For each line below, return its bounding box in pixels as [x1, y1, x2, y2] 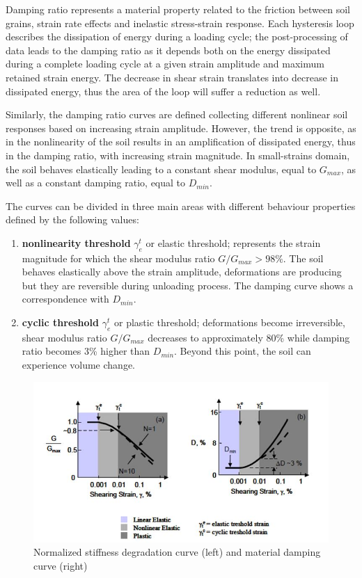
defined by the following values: [6, 212, 139, 227]
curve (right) [33, 558, 88, 572]
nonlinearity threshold [22, 235, 131, 250]
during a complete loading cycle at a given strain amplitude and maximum [6, 56, 324, 71]
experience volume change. [22, 358, 135, 372]
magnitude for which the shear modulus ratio [22, 250, 215, 265]
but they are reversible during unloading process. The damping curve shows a [22, 278, 354, 292]
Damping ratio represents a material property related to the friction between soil [6, 2, 351, 16]
